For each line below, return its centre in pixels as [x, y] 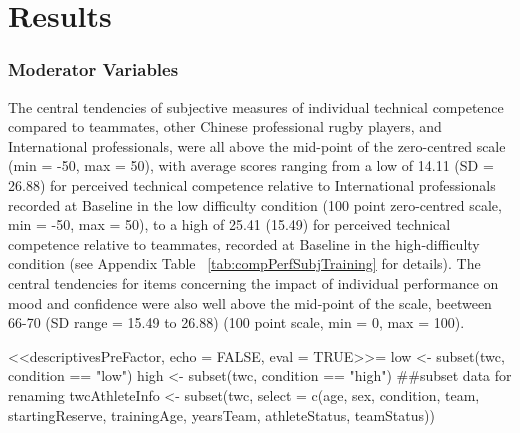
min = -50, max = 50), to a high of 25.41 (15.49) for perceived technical [229, 224]
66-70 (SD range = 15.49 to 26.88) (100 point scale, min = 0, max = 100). [236, 322]
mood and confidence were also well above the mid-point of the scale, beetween [250, 302]
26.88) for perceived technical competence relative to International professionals [252, 184]
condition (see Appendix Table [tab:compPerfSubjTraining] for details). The [244, 263]
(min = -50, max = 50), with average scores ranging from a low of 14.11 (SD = [251, 165]
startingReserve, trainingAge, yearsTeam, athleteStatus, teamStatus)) [221, 414]
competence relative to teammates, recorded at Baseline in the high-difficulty [244, 243]
